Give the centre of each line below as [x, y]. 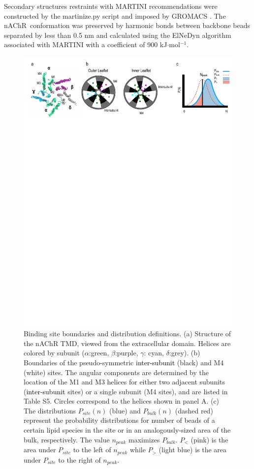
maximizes [144, 439]
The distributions [50, 410]
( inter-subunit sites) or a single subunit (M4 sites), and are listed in [126, 391]
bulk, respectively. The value [67, 439]
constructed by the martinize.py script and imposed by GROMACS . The [115, 15]
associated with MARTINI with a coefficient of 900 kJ [86, 44]
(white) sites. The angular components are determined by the [116, 372]
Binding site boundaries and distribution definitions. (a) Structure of [127, 334]
